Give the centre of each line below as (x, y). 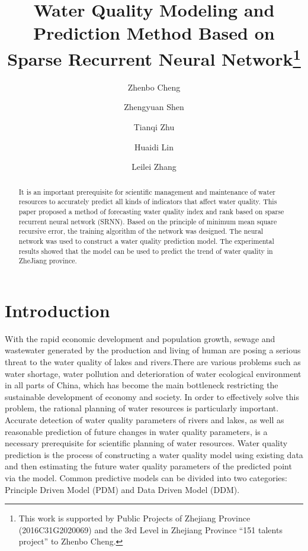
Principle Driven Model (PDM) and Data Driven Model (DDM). (122, 489)
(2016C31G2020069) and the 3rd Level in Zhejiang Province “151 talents (150, 529)
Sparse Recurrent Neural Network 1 (154, 57)
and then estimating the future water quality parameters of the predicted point (148, 466)
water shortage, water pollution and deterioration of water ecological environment (153, 373)
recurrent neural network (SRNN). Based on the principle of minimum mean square (148, 221)
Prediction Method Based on (154, 33)
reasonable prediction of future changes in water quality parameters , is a (136, 431)
